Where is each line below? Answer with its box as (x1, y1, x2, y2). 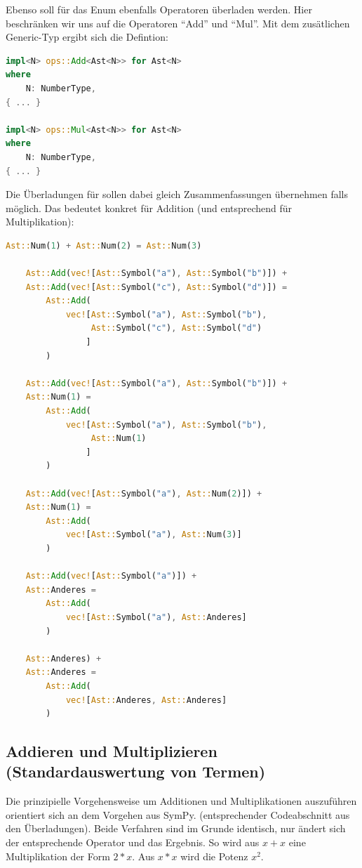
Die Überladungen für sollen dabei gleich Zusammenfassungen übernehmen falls (6, 187, 349, 202)
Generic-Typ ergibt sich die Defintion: (6, 29, 168, 44)
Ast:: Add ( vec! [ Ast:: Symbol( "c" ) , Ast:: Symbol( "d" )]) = (25, 282, 288, 292)
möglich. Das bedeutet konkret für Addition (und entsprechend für (6, 200, 293, 215)
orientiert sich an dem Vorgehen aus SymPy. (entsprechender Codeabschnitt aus (6, 807, 350, 822)
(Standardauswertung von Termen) (6, 761, 266, 782)
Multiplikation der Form (6, 848, 110, 863)
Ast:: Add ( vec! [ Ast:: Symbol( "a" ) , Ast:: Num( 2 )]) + (25, 488, 262, 499)
